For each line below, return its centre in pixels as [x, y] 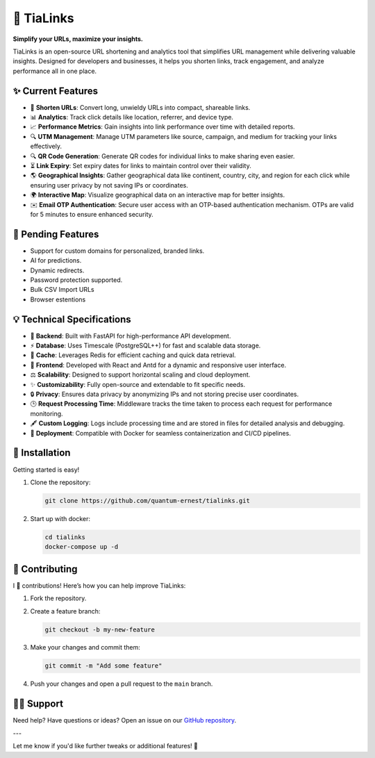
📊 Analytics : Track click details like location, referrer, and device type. [132, 117]
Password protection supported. [76, 280]
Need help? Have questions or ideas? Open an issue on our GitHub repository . [125, 720]
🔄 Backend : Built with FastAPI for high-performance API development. [131, 336]
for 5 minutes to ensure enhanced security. [92, 214]
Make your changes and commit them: [85, 648]
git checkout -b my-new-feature [100, 629]
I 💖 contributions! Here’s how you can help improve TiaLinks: [99, 585]
